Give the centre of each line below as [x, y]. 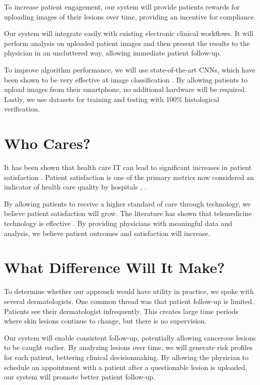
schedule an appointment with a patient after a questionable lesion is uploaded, [126, 367]
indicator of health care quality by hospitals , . [75, 187]
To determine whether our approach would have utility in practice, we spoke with [129, 291]
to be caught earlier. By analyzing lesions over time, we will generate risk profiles [128, 347]
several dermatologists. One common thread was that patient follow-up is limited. [129, 301]
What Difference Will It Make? [114, 267]
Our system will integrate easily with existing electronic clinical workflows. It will [129, 33]
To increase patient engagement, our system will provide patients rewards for [122, 6]
